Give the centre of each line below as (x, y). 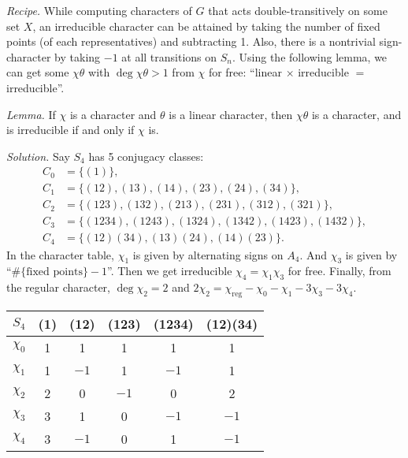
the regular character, (58, 287)
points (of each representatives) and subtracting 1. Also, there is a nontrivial (191, 41)
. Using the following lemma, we (310, 56)
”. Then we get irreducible (170, 271)
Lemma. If (31, 114)
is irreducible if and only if (70, 130)
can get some (38, 72)
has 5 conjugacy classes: (146, 156)
